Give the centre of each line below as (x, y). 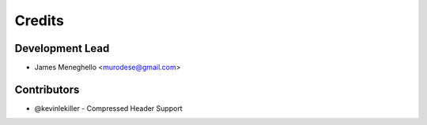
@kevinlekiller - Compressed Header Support (108, 108)
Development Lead (62, 48)
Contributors (47, 89)
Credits (40, 20)
